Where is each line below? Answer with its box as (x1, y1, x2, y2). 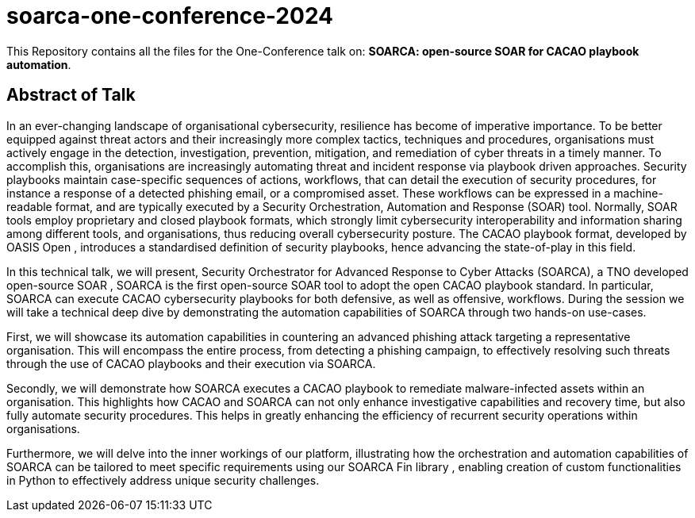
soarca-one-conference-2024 (6, 2, 334, 29)
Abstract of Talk (6, 85, 136, 106)
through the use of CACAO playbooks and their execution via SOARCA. (6, 356, 376, 370)
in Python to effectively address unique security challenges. (6, 473, 320, 487)
